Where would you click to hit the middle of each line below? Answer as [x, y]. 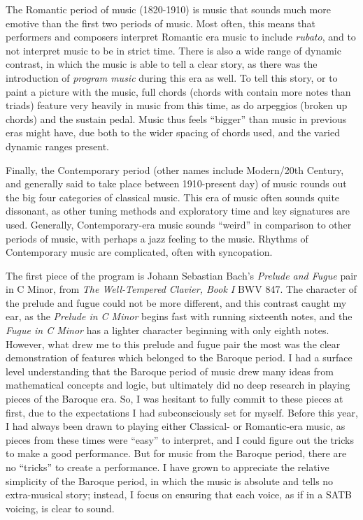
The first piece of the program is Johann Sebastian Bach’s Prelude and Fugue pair [181, 275]
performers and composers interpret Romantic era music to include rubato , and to [181, 37]
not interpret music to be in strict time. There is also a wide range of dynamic [173, 50]
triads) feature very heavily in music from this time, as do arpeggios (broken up [177, 105]
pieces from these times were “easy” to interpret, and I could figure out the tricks [180, 439]
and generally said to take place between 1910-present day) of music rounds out [176, 183]
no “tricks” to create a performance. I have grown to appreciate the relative [168, 467]
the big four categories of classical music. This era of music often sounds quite [173, 197]
